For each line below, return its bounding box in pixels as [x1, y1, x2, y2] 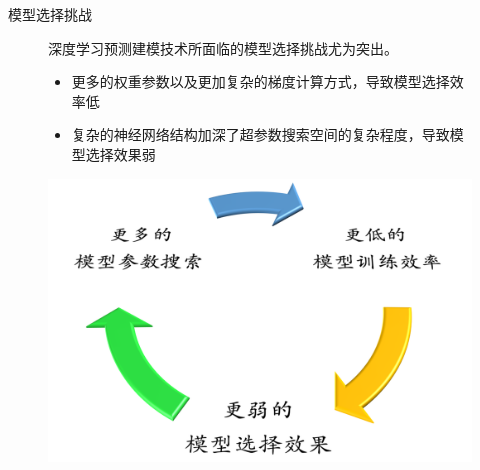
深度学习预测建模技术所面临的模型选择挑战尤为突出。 [48, 37, 398, 58]
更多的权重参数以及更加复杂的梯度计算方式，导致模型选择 [71, 71, 450, 92]
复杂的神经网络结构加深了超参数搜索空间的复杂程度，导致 [71, 124, 450, 145]
